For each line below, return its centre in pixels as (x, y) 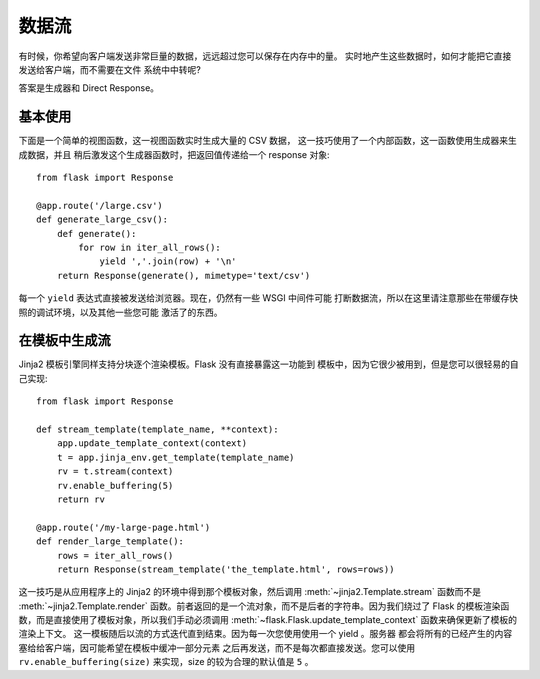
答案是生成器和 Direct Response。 (89, 88)
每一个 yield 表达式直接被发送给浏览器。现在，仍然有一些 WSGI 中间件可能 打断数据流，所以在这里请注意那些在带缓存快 (268, 298)
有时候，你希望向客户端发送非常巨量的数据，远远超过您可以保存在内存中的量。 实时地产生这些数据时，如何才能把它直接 (265, 56)
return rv (80, 499)
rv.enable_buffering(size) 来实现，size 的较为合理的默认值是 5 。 (166, 662)
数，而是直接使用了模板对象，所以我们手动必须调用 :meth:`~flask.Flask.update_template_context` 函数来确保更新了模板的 (268, 620)
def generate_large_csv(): (102, 219)
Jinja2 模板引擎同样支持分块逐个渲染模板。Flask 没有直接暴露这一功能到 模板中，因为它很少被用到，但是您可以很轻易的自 (268, 364)
